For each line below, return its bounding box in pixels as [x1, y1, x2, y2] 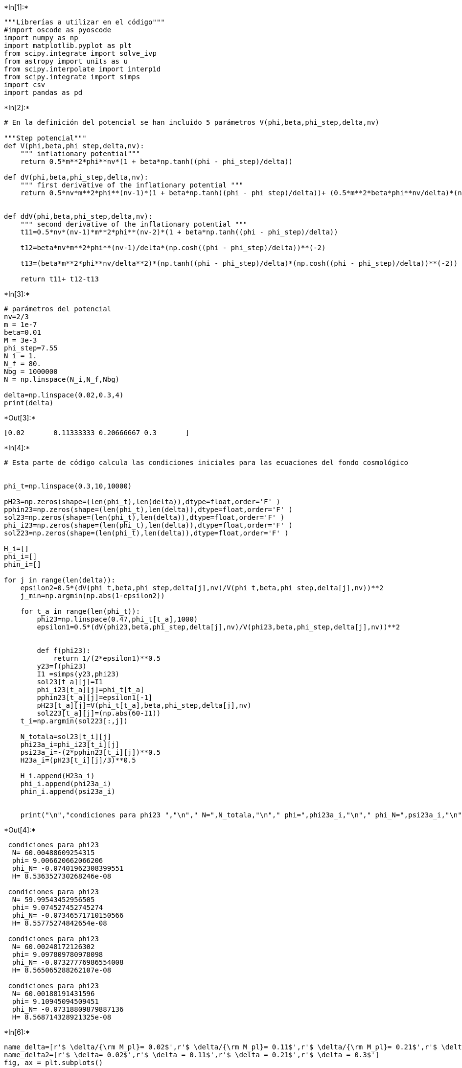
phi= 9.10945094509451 [12, 998, 99, 1005]
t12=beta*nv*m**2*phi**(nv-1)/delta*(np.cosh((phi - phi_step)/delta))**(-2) [20, 244, 326, 252]
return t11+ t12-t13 [20, 275, 99, 283]
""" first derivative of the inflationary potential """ [20, 181, 243, 189]
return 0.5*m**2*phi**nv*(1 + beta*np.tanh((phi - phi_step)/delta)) [20, 158, 293, 165]
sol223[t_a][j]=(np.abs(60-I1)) [37, 709, 161, 717]
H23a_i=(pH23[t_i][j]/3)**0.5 [20, 756, 136, 764]
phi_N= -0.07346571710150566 [12, 911, 124, 919]
